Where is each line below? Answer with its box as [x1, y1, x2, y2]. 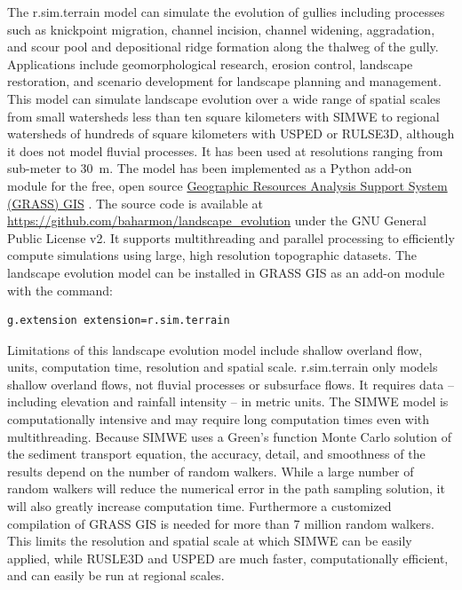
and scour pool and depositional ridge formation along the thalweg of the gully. [7, 37, 439, 56]
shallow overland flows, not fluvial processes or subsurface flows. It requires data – [7, 374, 454, 393]
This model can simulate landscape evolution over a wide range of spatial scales [7, 89, 441, 107]
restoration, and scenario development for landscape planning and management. [7, 72, 442, 90]
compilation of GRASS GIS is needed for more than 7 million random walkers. [7, 514, 434, 532]
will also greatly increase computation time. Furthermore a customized [7, 497, 392, 515]
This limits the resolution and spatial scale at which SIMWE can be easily [7, 531, 412, 550]
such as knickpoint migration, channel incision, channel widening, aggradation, [7, 20, 435, 38]
